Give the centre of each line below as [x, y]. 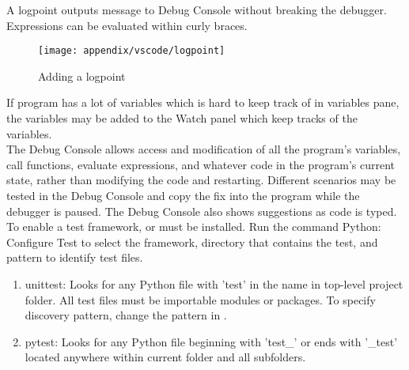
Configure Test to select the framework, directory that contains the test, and [192, 242]
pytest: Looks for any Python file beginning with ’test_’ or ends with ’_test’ [211, 341]
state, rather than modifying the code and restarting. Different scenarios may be [201, 180]
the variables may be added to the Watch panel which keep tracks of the [182, 118]
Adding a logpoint [82, 76]
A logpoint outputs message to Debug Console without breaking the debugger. [197, 9]
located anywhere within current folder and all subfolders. [165, 357]
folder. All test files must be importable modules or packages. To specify [200, 299]
